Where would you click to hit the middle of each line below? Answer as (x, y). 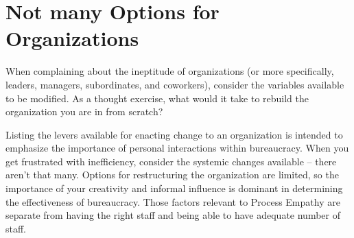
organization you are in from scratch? (84, 111)
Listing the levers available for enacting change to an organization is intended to (174, 134)
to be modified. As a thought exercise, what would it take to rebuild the (157, 98)
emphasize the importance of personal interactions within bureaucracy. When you (177, 148)
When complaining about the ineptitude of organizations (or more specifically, (170, 71)
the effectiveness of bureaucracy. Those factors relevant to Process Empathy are (173, 201)
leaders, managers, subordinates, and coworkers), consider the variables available (175, 84)
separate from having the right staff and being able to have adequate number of (173, 215)
